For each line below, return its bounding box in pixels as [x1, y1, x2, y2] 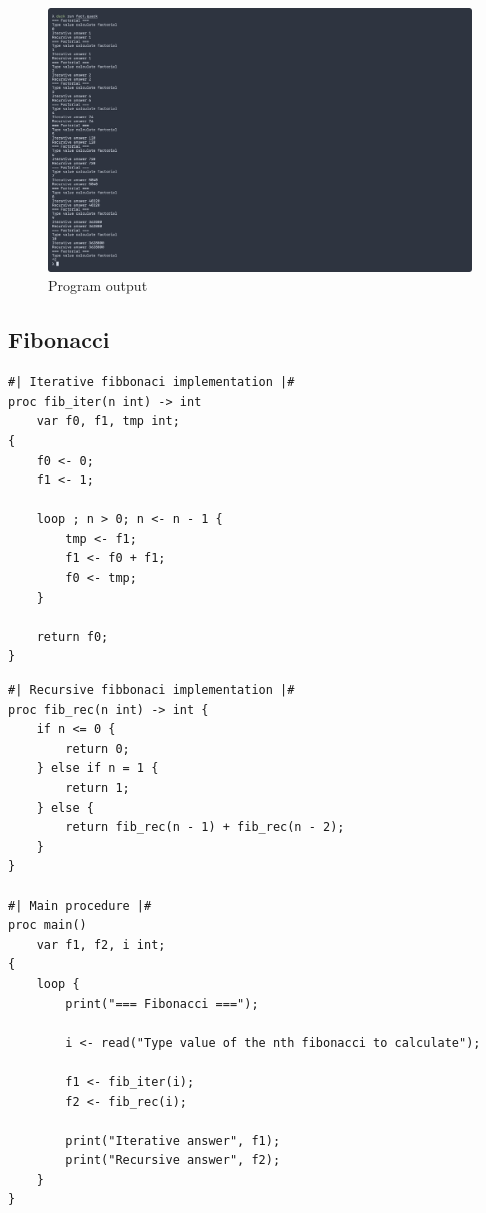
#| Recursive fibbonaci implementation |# [8, 683, 295, 698]
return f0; [36, 629, 109, 644]
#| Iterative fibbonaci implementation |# [8, 375, 295, 390]
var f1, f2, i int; [36, 937, 166, 952]
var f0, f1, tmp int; [36, 414, 180, 429]
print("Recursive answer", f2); [65, 1153, 281, 1168]
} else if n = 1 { [36, 761, 159, 776]
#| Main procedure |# [8, 898, 152, 913]
